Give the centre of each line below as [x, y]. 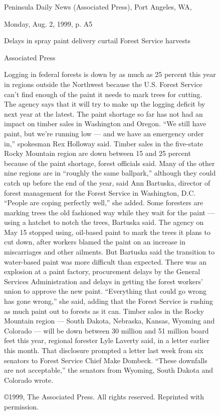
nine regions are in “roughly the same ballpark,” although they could [110, 173]
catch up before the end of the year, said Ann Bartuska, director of [107, 182]
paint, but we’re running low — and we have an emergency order [104, 133]
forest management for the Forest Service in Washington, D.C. [100, 192]
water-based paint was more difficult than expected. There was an [105, 261]
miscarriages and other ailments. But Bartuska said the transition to [109, 252]
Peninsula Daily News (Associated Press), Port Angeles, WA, [98, 7]
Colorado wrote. [29, 380]
